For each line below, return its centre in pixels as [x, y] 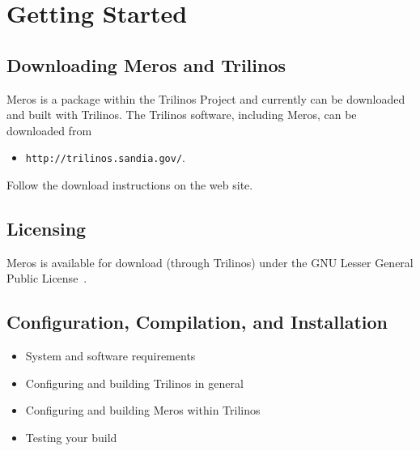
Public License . [47, 278]
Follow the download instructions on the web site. [130, 185]
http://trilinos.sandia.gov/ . [105, 157]
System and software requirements [110, 356]
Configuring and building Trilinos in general [134, 383]
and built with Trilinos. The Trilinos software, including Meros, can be [182, 115]
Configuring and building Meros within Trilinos [143, 410]
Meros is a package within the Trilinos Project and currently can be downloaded [206, 98]
